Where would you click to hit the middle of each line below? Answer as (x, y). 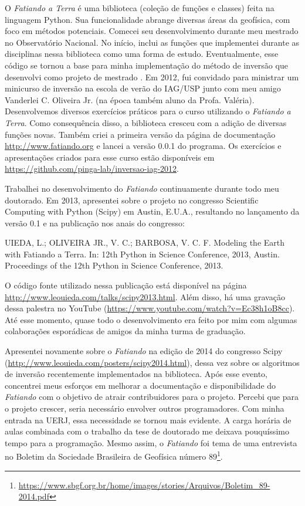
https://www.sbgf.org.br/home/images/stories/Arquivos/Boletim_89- (144, 485)
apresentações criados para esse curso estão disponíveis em (110, 157)
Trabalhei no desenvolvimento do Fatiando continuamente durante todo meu (142, 188)
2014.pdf (34, 496)
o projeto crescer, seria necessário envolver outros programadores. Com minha (145, 408)
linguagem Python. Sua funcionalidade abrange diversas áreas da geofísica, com (148, 19)
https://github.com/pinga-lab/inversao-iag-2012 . (92, 169)
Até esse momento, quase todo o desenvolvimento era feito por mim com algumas (151, 319)
